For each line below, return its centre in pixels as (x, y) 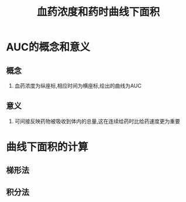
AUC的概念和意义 (48, 47)
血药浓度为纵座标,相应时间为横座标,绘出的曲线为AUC (78, 86)
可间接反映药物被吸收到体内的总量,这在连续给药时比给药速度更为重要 (97, 121)
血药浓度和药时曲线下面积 (98, 12)
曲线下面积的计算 (47, 147)
